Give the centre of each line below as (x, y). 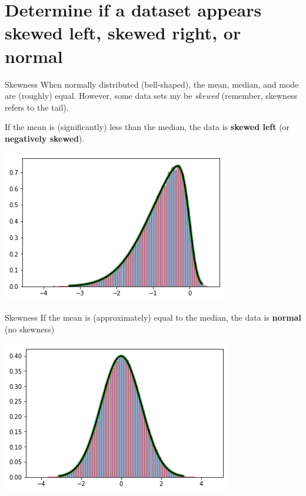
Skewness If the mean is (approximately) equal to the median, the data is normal (153, 317)
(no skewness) (30, 329)
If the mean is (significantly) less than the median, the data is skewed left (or (147, 127)
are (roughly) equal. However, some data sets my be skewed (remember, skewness (151, 96)
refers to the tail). (37, 107)
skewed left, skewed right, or (123, 33)
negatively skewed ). (45, 138)
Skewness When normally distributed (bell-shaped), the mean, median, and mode (152, 84)
